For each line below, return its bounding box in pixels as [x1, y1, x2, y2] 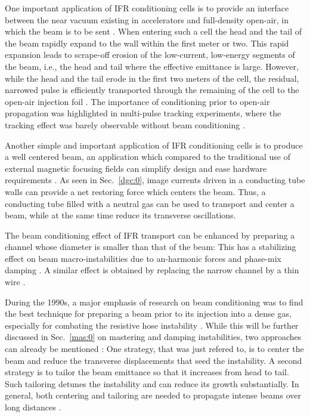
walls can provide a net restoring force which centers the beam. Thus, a [5, 185, 266, 197]
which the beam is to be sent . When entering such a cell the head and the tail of [5, 25, 302, 38]
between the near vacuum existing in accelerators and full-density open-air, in [5, 13, 289, 26]
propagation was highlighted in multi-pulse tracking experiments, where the [5, 107, 281, 119]
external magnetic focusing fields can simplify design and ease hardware [5, 162, 267, 174]
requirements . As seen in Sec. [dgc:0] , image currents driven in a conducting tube [5, 174, 305, 186]
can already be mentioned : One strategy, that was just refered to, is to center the [5, 342, 304, 355]
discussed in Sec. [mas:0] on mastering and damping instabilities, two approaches [5, 330, 302, 343]
